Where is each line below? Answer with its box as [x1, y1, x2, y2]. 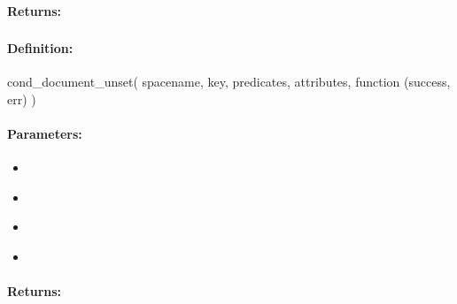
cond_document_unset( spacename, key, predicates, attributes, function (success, [7, 72, 451, 91]
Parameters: [7, 125, 82, 143]
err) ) [7, 89, 36, 108]
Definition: [7, 39, 74, 57]
